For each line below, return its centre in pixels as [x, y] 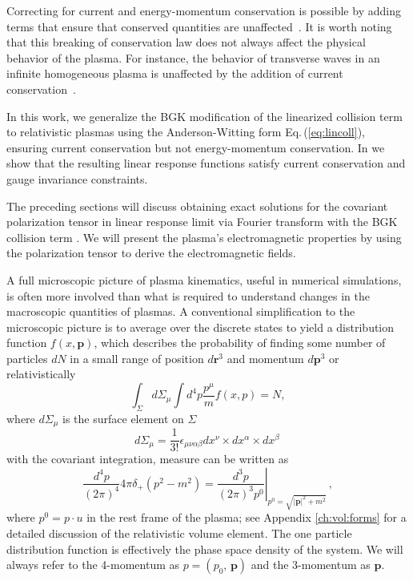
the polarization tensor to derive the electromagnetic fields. [151, 253]
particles [27, 358]
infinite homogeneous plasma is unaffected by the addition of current [175, 73]
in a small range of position [137, 358]
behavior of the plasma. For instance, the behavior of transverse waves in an [193, 57]
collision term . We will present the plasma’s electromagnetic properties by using [204, 237]
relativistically [41, 374]
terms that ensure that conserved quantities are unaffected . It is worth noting [199, 26]
